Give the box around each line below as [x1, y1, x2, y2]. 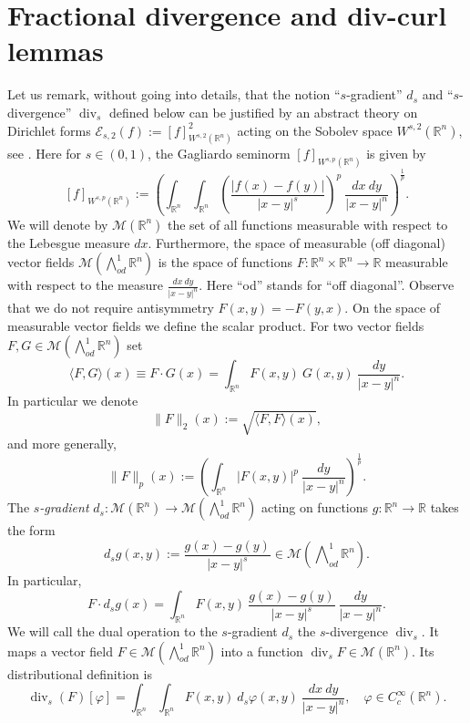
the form [7, 521, 56, 540]
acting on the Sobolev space [237, 120, 393, 139]
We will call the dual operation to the [7, 622, 218, 641]
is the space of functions [158, 253, 292, 272]
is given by [366, 144, 426, 163]
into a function [220, 641, 303, 660]
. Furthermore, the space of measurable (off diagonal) [148, 232, 445, 252]
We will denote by [7, 214, 108, 233]
